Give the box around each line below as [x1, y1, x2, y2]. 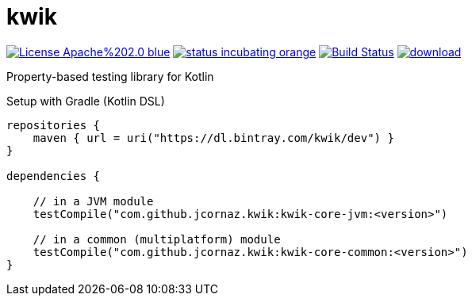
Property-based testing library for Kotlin [6, 69, 214, 83]
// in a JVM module [33, 194, 154, 208]
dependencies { [6, 169, 101, 182]
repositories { [6, 118, 101, 132]
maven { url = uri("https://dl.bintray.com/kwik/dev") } [33, 131, 394, 144]
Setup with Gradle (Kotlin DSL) [6, 94, 165, 108]
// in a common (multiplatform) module [33, 232, 281, 246]
